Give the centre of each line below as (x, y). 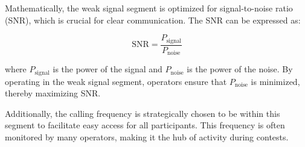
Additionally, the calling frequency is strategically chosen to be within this (143, 113)
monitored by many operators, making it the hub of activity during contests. (147, 136)
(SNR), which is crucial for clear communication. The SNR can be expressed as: (153, 20)
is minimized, (275, 81)
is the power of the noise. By (240, 69)
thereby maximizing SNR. (53, 93)
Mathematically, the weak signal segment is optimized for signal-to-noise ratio (149, 8)
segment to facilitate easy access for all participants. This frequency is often (145, 125)
